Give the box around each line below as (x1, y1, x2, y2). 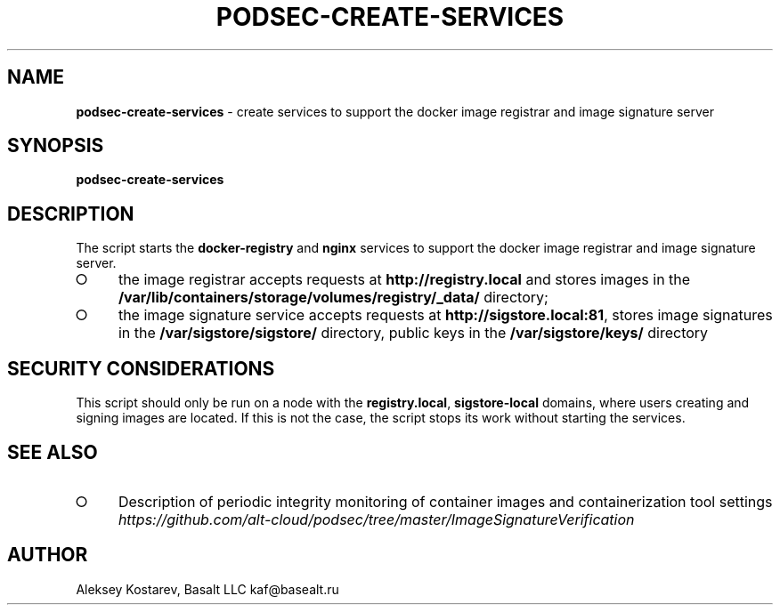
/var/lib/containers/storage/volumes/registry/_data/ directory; (118, 288, 548, 307)
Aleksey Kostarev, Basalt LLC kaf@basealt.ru (76, 581, 339, 597)
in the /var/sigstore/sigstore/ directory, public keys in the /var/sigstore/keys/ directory (118, 324, 709, 342)
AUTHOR (7, 544, 88, 567)
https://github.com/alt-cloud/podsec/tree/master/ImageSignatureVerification (118, 510, 635, 528)
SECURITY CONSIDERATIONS (7, 357, 275, 380)
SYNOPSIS (7, 134, 104, 157)
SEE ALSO (7, 440, 98, 463)
